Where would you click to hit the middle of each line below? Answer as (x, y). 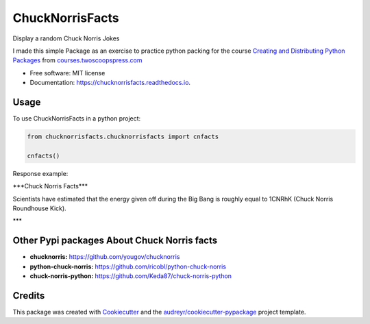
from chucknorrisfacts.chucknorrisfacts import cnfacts (123, 137)
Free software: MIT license (67, 73)
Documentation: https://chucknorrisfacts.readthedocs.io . (110, 83)
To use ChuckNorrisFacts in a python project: (77, 119)
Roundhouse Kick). (39, 208)
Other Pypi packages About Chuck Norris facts (115, 241)
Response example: (40, 173)
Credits (29, 296)
